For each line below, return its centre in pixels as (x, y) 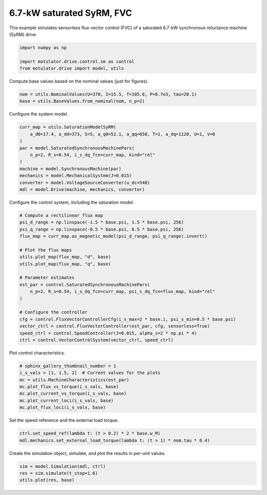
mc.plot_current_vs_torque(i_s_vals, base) (73, 394)
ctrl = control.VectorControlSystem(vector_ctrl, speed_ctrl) (96, 340)
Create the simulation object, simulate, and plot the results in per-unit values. (87, 453)
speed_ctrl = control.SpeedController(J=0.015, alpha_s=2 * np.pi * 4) (108, 333)
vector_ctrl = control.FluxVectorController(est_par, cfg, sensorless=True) (115, 326)
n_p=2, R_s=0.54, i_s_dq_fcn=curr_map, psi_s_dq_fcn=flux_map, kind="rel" (122, 292)
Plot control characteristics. (37, 353)
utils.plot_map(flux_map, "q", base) (65, 264)
